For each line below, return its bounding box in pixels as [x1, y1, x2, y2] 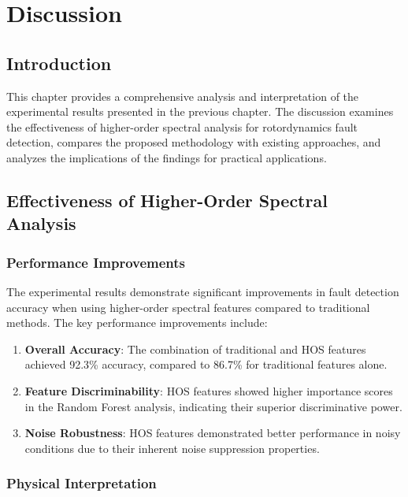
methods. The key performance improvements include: [6, 314, 268, 331]
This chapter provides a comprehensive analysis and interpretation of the [6, 87, 359, 104]
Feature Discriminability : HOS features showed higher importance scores [24, 382, 393, 399]
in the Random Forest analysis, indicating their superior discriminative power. [24, 398, 402, 414]
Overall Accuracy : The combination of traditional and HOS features [24, 340, 366, 357]
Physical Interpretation [6, 473, 157, 493]
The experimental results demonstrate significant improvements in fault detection [6, 283, 399, 299]
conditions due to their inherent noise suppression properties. [24, 440, 320, 456]
